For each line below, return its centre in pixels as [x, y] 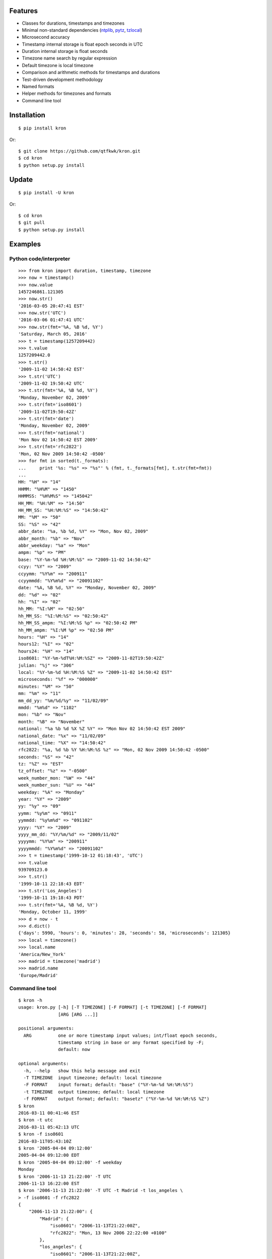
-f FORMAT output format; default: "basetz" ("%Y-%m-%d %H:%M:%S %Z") [116, 1099]
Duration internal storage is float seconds [65, 51]
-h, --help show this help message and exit [82, 1071]
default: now [74, 1050]
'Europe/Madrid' [38, 975]
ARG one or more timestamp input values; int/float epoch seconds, [120, 1035]
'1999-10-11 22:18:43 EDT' [52, 884]
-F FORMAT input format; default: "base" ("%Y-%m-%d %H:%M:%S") [109, 1085]
